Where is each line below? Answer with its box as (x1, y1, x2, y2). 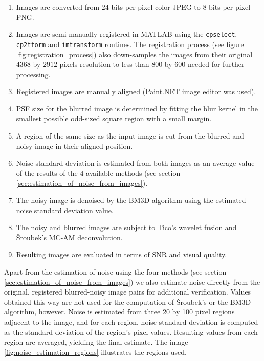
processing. (16, 69, 51, 79)
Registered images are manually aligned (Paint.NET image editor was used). (16, 86, 256, 97)
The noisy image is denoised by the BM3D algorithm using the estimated (16, 195, 246, 206)
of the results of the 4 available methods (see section (16, 167, 181, 178)
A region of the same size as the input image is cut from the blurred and (16, 130, 244, 141)
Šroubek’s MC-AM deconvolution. (16, 232, 123, 242)
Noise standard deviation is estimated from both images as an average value (16, 157, 255, 168)
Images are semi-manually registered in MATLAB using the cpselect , (16, 29, 237, 39)
